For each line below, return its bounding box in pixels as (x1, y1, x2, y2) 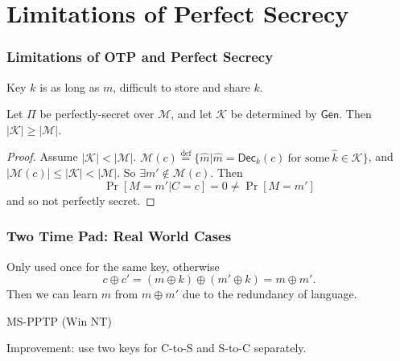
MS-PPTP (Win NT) (6, 312, 112, 329)
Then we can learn (6, 285, 98, 302)
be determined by (230, 105, 317, 122)
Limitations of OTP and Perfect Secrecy (6, 47, 274, 67)
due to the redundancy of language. (182, 285, 357, 302)
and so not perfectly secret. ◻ (6, 191, 155, 208)
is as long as (39, 78, 100, 95)
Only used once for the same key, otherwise (6, 257, 220, 274)
